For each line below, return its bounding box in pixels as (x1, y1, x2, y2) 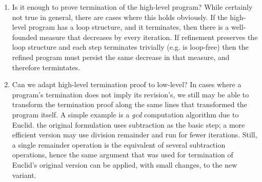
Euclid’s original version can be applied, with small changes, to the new (12, 159, 237, 170)
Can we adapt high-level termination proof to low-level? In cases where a (12, 79, 241, 90)
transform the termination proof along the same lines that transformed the (12, 99, 247, 110)
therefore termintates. (12, 62, 80, 72)
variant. (12, 169, 36, 180)
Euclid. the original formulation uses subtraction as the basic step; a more (12, 119, 245, 130)
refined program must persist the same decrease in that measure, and (12, 51, 230, 62)
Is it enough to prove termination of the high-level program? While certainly (12, 2, 253, 12)
